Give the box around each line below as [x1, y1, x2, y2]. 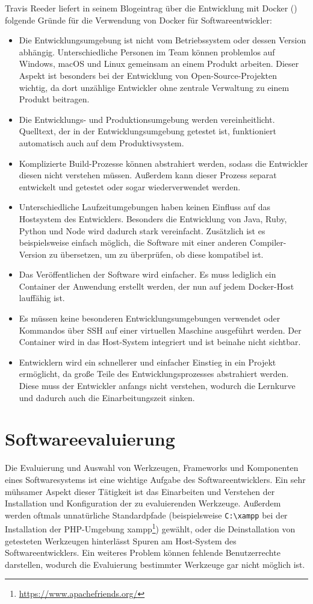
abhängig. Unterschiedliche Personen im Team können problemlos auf [19, 45, 275, 58]
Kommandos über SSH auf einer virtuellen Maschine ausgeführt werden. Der [19, 323, 302, 336]
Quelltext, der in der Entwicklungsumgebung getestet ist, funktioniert [19, 125, 276, 137]
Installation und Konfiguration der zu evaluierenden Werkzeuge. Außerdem [5, 497, 281, 509]
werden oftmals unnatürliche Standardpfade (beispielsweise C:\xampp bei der [5, 508, 288, 521]
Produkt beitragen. [19, 93, 90, 105]
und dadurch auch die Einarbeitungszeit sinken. [19, 391, 195, 403]
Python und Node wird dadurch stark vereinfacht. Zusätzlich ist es [19, 224, 265, 237]
